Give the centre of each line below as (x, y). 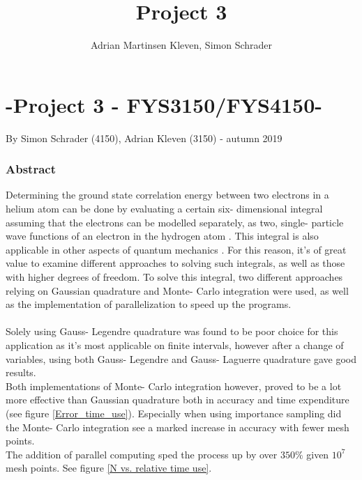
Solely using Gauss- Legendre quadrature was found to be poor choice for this (172, 331)
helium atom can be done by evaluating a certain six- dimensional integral (164, 209)
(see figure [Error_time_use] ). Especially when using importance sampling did (174, 413)
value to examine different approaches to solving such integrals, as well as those (175, 263)
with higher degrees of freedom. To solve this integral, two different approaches (174, 277)
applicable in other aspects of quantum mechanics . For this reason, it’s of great (176, 249)
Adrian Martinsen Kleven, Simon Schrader (181, 45)
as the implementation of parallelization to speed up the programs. (149, 304)
